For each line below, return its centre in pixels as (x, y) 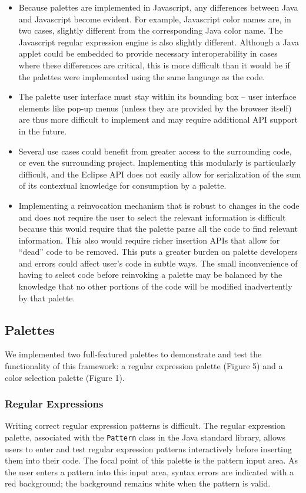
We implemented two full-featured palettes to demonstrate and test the (133, 354)
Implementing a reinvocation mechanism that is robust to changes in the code (159, 205)
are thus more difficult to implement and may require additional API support (158, 119)
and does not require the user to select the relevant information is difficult (152, 217)
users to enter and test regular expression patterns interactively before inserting (148, 448)
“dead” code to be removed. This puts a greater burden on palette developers (158, 252)
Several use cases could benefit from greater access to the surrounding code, (155, 151)
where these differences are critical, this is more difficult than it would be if (154, 65)
